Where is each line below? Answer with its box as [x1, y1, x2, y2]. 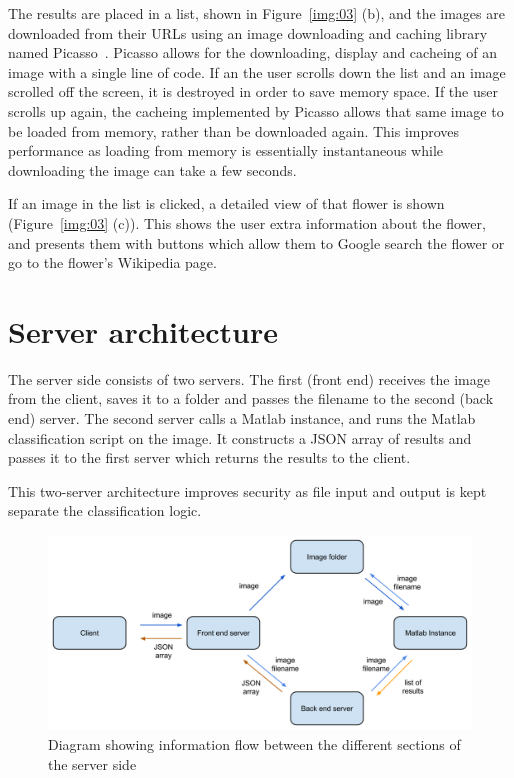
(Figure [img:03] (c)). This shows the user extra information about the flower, [8, 212, 486, 233]
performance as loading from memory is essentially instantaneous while [8, 140, 443, 161]
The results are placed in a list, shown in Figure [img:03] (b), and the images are [8, 3, 505, 23]
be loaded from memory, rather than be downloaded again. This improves [8, 120, 460, 141]
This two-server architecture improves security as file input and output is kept [8, 480, 487, 501]
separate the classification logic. [8, 500, 202, 521]
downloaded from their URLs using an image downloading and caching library [8, 22, 488, 43]
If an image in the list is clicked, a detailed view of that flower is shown [8, 193, 445, 214]
